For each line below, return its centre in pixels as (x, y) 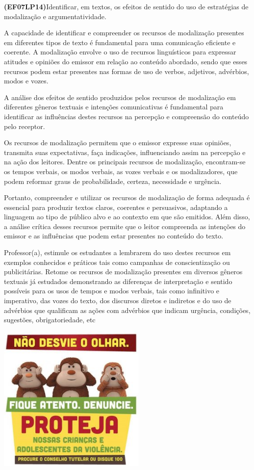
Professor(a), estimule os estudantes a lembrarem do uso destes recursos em (117, 252)
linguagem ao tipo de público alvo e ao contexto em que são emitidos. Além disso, (127, 217)
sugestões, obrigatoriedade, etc (50, 320)
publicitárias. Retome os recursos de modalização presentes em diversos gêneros (123, 272)
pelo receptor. (25, 126)
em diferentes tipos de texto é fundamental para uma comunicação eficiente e (120, 42)
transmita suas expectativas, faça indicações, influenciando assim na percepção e (125, 152)
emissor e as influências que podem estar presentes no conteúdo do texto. (114, 236)
